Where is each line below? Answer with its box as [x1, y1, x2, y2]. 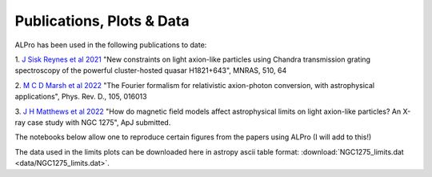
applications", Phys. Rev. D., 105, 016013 [14, 92, 147, 102]
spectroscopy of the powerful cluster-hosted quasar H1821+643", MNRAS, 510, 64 [14, 66, 287, 75]
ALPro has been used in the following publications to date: [14, 40, 207, 50]
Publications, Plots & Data [14, 12, 190, 30]
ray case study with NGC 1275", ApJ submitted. [14, 117, 171, 127]
